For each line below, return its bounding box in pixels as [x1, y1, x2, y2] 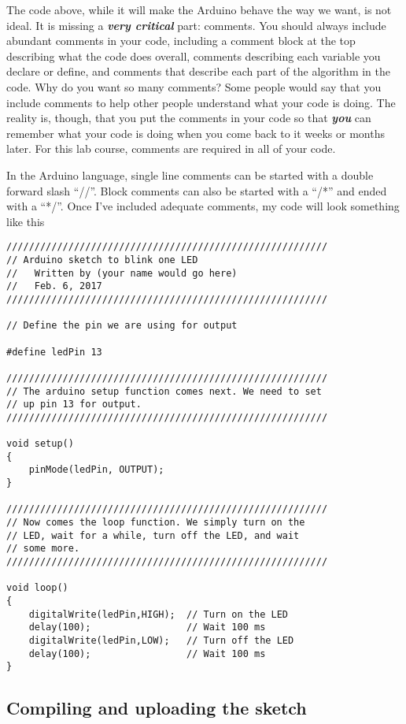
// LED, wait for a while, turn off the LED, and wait [6, 529, 300, 541]
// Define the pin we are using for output [6, 320, 238, 332]
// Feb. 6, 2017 [6, 280, 102, 292]
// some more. [6, 543, 80, 555]
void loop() [6, 582, 68, 594]
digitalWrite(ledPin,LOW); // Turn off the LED [28, 635, 294, 646]
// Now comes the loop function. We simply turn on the [6, 517, 305, 529]
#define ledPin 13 [6, 346, 102, 358]
